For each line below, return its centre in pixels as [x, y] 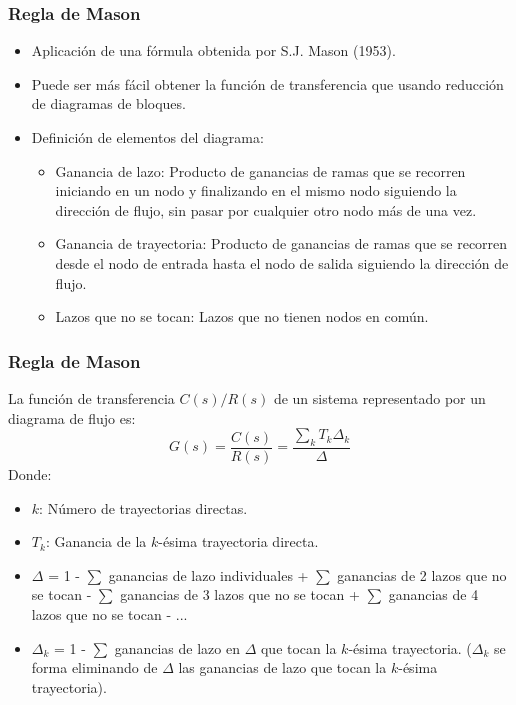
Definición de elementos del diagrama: [147, 137]
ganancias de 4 [433, 594]
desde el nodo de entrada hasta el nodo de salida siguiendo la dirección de [282, 262]
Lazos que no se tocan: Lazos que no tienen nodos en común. [242, 316]
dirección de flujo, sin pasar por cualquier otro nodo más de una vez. [266, 209]
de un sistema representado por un [379, 397]
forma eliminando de [94, 667]
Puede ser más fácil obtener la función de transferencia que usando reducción [267, 83]
